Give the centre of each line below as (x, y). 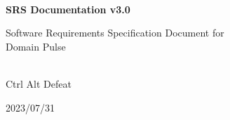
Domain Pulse (36, 46)
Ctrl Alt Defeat (39, 83)
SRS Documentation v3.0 (68, 9)
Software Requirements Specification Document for (115, 33)
